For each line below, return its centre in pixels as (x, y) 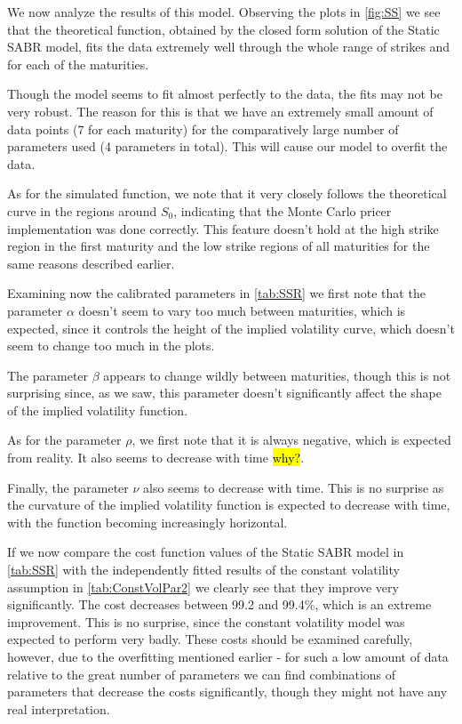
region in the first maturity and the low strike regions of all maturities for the (219, 246)
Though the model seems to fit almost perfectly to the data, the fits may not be (225, 94)
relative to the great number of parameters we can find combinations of (202, 674)
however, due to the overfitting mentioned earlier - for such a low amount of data (228, 656)
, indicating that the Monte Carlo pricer (283, 210)
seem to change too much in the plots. (111, 346)
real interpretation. (59, 708)
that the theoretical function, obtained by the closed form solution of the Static (223, 29)
